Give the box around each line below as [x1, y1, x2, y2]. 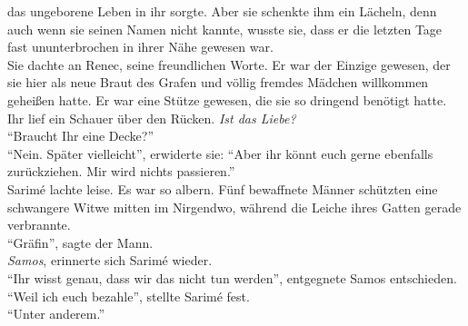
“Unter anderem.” [7, 304, 105, 323]
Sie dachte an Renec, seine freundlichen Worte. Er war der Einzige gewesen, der [7, 54, 451, 74]
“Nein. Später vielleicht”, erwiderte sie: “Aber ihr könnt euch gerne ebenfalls [7, 143, 433, 163]
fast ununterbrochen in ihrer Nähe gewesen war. [7, 37, 274, 56]
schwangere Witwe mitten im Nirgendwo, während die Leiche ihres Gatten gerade [7, 197, 462, 216]
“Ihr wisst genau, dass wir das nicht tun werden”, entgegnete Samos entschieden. [7, 268, 457, 287]
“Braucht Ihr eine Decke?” [7, 126, 154, 145]
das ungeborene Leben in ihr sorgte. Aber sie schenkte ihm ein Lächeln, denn [7, 2, 437, 20]
